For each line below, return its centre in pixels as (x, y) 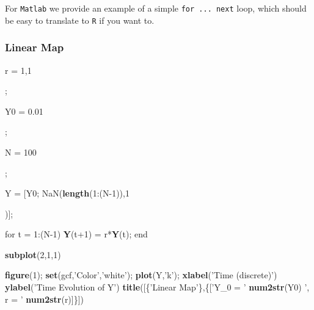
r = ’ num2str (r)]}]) (45, 299)
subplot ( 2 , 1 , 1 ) (33, 254)
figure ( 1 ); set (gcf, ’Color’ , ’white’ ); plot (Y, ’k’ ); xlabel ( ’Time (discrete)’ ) (141, 275)
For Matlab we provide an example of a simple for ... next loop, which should (156, 8)
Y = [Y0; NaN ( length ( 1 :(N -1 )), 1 (67, 193)
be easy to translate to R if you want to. (80, 20)
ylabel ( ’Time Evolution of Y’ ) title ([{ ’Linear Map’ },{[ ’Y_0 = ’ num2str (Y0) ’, (157, 287)
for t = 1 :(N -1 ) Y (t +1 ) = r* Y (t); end (76, 234)
